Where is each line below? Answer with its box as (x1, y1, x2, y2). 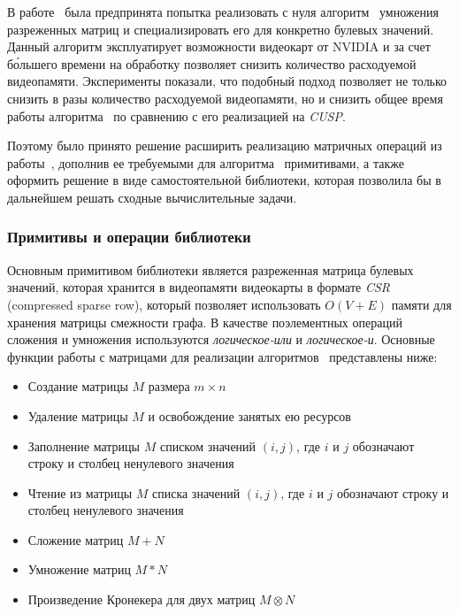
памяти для (391, 295, 452, 313)
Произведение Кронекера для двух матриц (27, 590, 256, 609)
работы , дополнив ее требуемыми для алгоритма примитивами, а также (7, 153, 404, 172)
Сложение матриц (27, 530, 124, 549)
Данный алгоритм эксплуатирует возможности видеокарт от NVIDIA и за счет (7, 37, 431, 56)
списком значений (159, 436, 256, 455)
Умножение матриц (27, 560, 131, 579)
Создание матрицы (27, 377, 128, 395)
